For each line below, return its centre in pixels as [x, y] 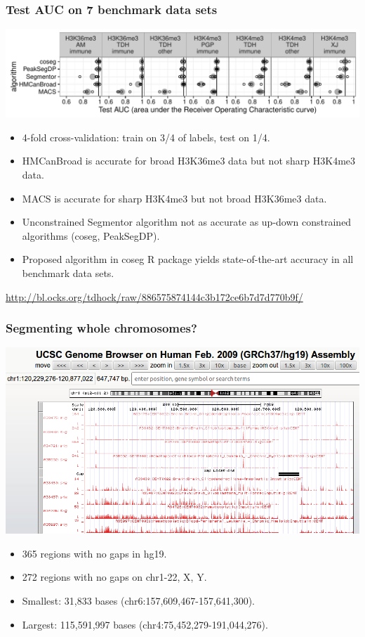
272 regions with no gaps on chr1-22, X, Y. [114, 577]
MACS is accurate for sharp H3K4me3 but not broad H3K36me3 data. [174, 198]
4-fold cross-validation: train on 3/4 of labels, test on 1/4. [146, 137]
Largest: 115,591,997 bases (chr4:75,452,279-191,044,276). [145, 624]
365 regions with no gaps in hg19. [94, 553]
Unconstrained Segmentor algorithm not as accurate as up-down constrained [187, 222]
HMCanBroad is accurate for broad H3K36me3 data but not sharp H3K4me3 [189, 161]
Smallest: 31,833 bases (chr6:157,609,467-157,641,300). [139, 601]
